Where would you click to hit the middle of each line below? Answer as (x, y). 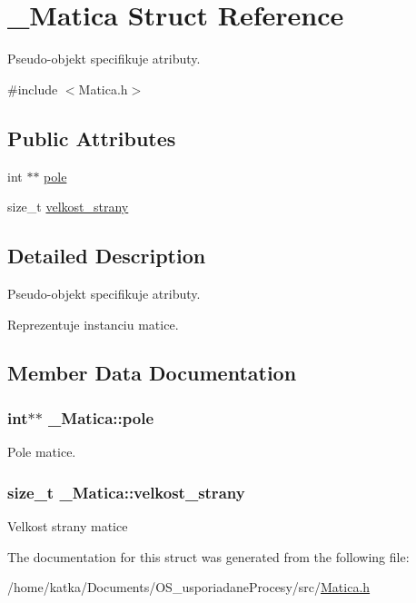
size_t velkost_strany (68, 207)
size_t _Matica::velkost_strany (126, 492)
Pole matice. (42, 452)
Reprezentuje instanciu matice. (93, 324)
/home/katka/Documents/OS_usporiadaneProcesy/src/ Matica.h (189, 587)
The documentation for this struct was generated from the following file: (208, 556)
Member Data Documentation (152, 373)
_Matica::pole (101, 417)
